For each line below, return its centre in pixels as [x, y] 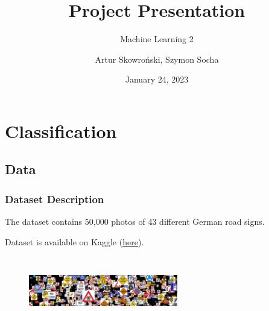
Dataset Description [55, 199]
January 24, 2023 [157, 79]
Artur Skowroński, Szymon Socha [157, 59]
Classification [61, 130]
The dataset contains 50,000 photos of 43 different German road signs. [135, 221]
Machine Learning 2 [157, 39]
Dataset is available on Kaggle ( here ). [74, 241]
